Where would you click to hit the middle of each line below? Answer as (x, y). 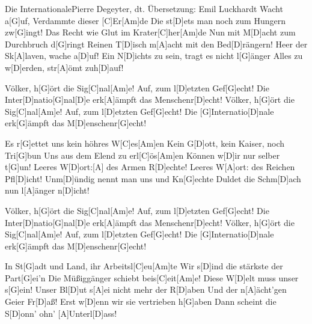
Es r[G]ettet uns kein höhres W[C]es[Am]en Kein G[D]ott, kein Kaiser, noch (145, 143)
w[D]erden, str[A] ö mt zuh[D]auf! (64, 67)
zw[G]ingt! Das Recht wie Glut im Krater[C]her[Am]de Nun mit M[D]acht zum (150, 32)
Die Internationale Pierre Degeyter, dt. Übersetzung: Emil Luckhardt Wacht (144, 8)
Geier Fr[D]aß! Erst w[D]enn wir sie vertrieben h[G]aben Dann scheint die (141, 301)
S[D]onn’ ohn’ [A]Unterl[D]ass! (61, 313)
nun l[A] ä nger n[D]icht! (47, 190)
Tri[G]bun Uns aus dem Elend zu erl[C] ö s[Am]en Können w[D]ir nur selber (142, 155)
